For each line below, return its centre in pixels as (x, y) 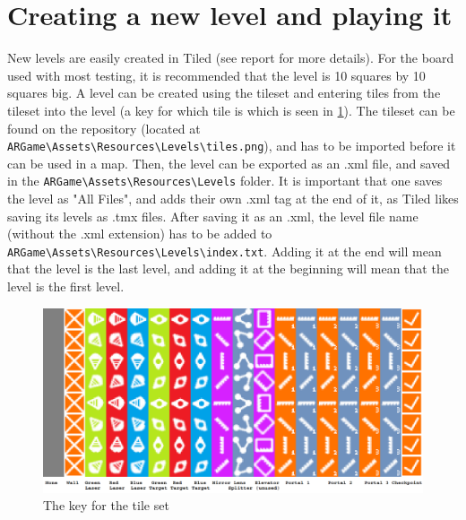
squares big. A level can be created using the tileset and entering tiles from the (224, 93)
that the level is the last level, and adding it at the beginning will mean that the (228, 269)
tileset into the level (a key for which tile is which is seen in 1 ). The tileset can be (231, 110)
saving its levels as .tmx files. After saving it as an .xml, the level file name (213, 216)
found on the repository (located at (104, 128)
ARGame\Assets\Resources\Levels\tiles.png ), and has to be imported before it (232, 146)
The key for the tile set (106, 505)
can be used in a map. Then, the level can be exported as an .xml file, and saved (229, 163)
